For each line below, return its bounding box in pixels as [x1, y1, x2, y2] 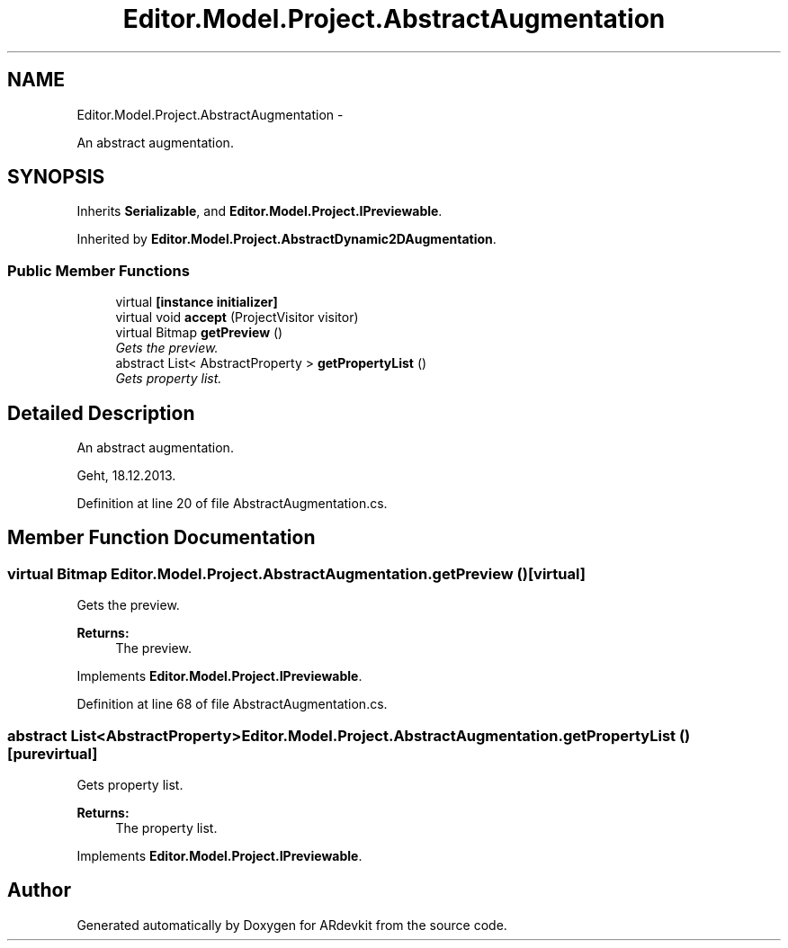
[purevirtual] [7, 744, 98, 763]
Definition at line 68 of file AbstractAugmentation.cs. [76, 696, 388, 712]
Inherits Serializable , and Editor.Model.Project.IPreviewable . [76, 203, 443, 219]
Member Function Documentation [7, 526, 316, 550]
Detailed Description [7, 401, 195, 425]
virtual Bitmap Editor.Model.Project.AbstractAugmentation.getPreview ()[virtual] [7, 564, 586, 583]
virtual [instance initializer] [115, 294, 278, 310]
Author [7, 879, 71, 902]
